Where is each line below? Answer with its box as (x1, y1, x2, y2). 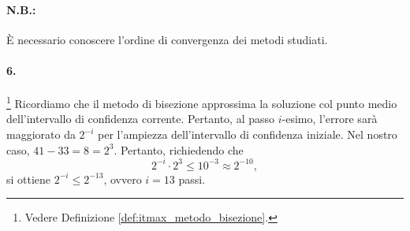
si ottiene (6, 170, 51, 187)
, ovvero (103, 170, 142, 187)
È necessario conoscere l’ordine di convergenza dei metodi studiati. (6, 31, 328, 47)
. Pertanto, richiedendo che (114, 141, 244, 158)
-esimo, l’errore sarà (281, 110, 378, 127)
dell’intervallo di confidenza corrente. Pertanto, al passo (6, 110, 275, 127)
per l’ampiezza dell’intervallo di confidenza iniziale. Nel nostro (98, 126, 397, 143)
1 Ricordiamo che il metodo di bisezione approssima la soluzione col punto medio (6, 93, 397, 111)
